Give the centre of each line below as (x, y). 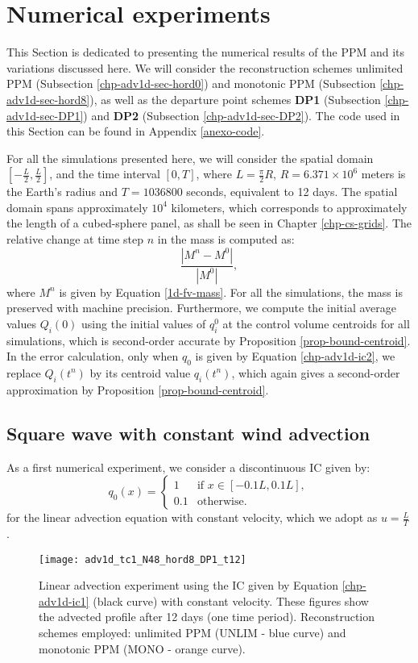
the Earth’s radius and (62, 192)
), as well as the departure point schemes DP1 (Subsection (235, 99)
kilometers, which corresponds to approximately (289, 207)
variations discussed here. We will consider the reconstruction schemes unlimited (205, 67)
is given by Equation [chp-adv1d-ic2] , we (295, 356)
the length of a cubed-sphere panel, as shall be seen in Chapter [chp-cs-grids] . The (209, 223)
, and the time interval (105, 174)
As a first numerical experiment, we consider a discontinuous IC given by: (188, 467)
